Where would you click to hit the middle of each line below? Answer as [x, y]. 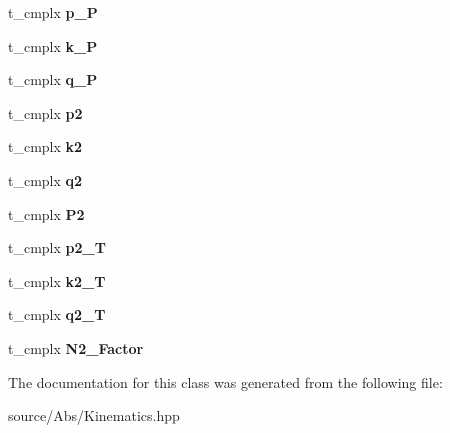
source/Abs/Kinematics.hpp [94, 415]
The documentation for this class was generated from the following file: [225, 381]
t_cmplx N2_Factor [76, 347]
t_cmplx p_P [53, 12]
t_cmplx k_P [53, 45]
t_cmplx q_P [53, 79]
